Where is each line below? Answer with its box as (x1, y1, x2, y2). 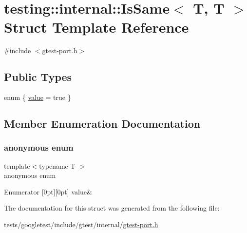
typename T (39, 160, 76, 171)
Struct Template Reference (4, 17, 189, 37)
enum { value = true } (4, 92, 71, 102)
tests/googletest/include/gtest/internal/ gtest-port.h (4, 219, 158, 230)
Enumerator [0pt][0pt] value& (4, 186, 92, 196)
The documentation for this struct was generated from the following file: (4, 203, 220, 213)
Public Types (4, 69, 72, 84)
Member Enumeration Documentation (4, 116, 201, 131)
